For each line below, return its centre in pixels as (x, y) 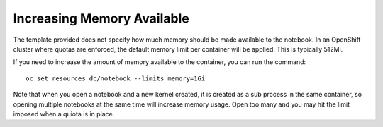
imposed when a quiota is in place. (64, 114)
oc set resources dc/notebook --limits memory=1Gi (116, 78)
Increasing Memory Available (101, 18)
